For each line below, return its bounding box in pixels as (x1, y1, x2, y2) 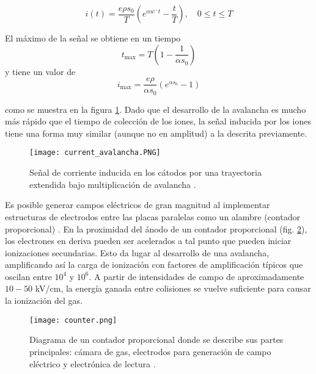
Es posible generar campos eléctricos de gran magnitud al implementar (5, 198, 270, 211)
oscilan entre (5, 270, 52, 282)
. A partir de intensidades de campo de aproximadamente (89, 270, 304, 282)
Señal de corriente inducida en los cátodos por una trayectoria (29, 166, 262, 179)
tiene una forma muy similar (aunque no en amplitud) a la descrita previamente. (5, 126, 307, 139)
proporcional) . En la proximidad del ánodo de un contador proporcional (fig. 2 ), (5, 222, 307, 235)
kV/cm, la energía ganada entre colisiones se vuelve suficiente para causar (35, 282, 311, 295)
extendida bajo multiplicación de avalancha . (29, 178, 196, 190)
